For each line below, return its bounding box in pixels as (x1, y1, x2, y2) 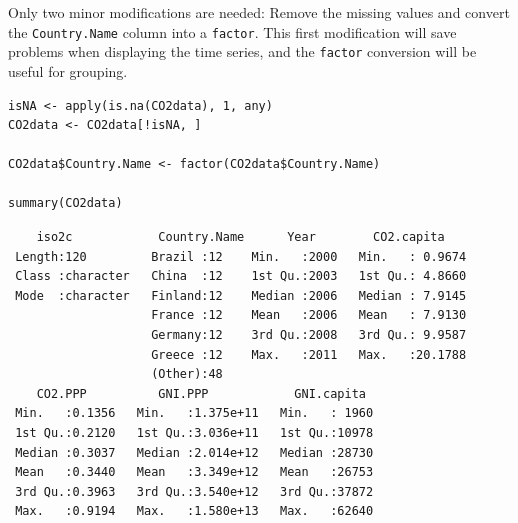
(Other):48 (151, 367, 223, 382)
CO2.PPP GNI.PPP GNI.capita (36, 386, 366, 401)
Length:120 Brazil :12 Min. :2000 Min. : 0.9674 (15, 249, 467, 264)
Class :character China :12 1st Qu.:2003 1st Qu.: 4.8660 (15, 269, 467, 284)
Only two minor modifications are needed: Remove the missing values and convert (8, 2, 510, 22)
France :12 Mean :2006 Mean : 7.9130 (151, 308, 467, 323)
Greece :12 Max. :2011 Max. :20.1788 (151, 347, 467, 362)
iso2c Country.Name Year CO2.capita (36, 230, 445, 245)
